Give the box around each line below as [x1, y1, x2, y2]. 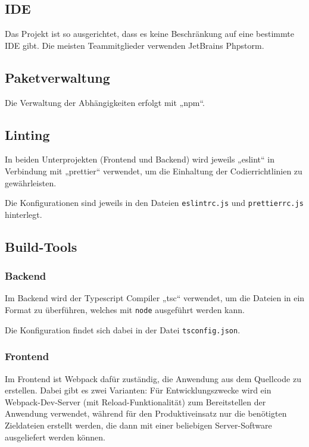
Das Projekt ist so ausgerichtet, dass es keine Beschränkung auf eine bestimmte [5, 27, 294, 40]
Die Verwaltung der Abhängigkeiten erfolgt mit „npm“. [5, 96, 205, 108]
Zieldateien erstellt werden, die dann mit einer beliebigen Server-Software [5, 418, 272, 431]
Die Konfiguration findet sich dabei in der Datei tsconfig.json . [5, 323, 241, 336]
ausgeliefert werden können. [5, 430, 105, 443]
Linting [5, 125, 50, 143]
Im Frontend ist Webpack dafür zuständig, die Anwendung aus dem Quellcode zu [5, 372, 301, 385]
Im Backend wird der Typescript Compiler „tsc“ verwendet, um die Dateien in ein [5, 292, 305, 304]
